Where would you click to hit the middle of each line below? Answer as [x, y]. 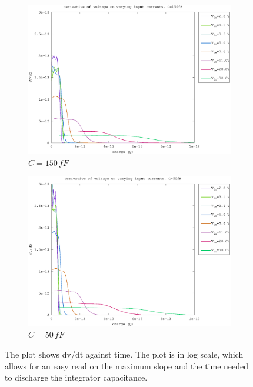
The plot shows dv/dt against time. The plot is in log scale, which [124, 354]
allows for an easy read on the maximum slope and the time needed [127, 366]
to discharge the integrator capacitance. [76, 377]
